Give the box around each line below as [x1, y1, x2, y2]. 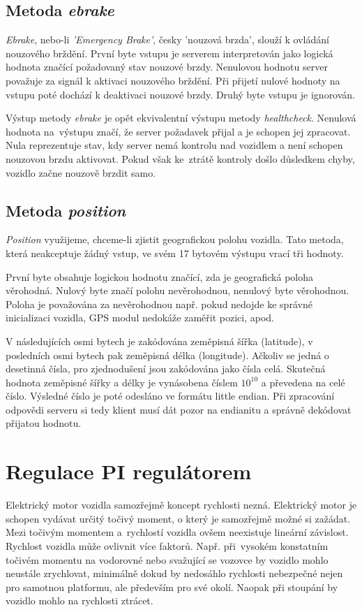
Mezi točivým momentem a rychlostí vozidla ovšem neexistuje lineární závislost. [6, 525, 349, 539]
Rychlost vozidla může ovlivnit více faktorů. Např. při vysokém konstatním [6, 538, 329, 553]
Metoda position [6, 199, 126, 221]
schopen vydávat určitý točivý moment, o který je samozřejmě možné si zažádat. [6, 511, 351, 525]
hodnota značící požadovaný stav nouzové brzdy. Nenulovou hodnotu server [6, 59, 328, 74]
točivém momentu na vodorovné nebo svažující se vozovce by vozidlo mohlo [6, 552, 329, 567]
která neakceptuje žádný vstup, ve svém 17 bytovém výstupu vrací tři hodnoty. [6, 245, 344, 260]
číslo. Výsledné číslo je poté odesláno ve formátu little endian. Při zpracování [6, 388, 335, 403]
